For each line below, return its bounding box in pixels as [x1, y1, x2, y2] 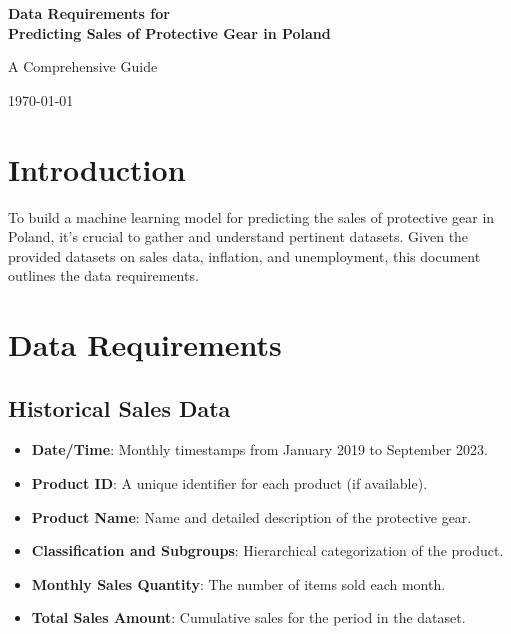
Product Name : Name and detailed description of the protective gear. [31, 506, 472, 527]
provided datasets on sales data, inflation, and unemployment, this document [8, 245, 481, 266]
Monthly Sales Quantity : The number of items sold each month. [31, 573, 446, 594]
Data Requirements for [8, 3, 170, 23]
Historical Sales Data [8, 392, 231, 423]
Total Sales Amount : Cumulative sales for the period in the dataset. [31, 607, 466, 628]
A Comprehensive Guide [8, 56, 158, 77]
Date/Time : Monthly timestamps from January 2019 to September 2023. [31, 439, 488, 460]
